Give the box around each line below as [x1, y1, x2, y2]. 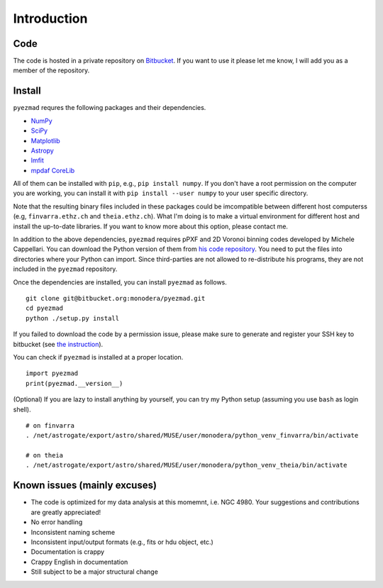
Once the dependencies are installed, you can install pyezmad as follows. [13, 277, 227, 287]
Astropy [30, 146, 55, 155]
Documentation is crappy [30, 548, 105, 556]
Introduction [13, 11, 88, 26]
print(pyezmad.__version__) [26, 379, 123, 387]
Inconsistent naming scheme [30, 528, 116, 536]
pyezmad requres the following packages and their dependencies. [13, 104, 206, 112]
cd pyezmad [26, 304, 64, 312]
